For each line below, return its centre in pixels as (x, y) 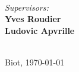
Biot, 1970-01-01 (35, 62)
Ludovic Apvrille (40, 30)
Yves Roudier (33, 19)
